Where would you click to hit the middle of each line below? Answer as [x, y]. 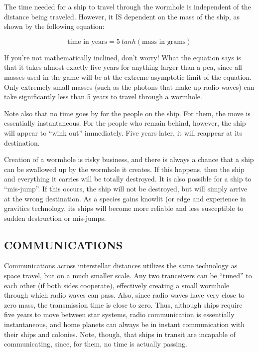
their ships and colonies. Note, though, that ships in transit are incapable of [120, 334]
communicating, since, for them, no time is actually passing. [96, 344]
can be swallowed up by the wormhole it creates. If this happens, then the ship [124, 169]
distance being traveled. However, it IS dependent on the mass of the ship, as [122, 16]
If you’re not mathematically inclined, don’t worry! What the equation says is [123, 57]
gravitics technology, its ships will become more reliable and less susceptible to [124, 208]
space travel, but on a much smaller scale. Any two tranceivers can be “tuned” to [128, 275]
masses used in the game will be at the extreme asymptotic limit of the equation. [128, 77]
